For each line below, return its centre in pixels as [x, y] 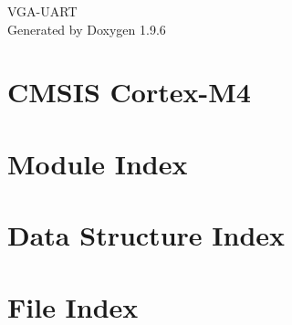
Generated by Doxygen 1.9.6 [87, 29]
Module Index [98, 163]
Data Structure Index [146, 235]
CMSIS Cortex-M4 [129, 92]
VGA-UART [42, 11]
